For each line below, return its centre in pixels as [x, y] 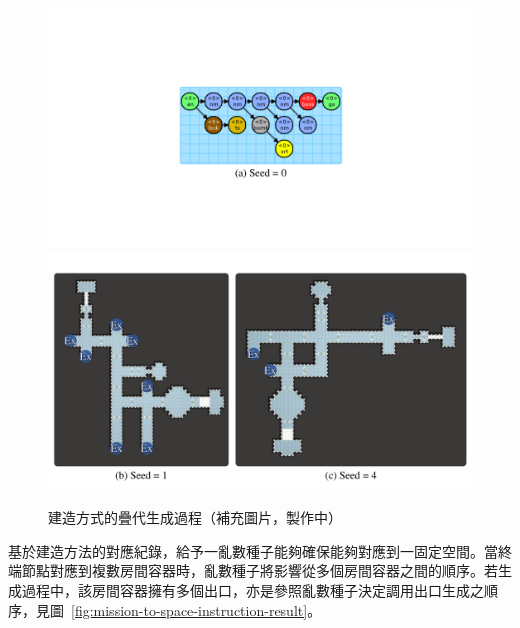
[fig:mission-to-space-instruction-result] [189, 609]
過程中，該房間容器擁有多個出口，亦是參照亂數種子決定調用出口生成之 [252, 589]
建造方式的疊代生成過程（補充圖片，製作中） [195, 517]
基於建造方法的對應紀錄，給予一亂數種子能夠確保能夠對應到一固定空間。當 [253, 550]
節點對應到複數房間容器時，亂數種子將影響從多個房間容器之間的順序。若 [259, 570]
